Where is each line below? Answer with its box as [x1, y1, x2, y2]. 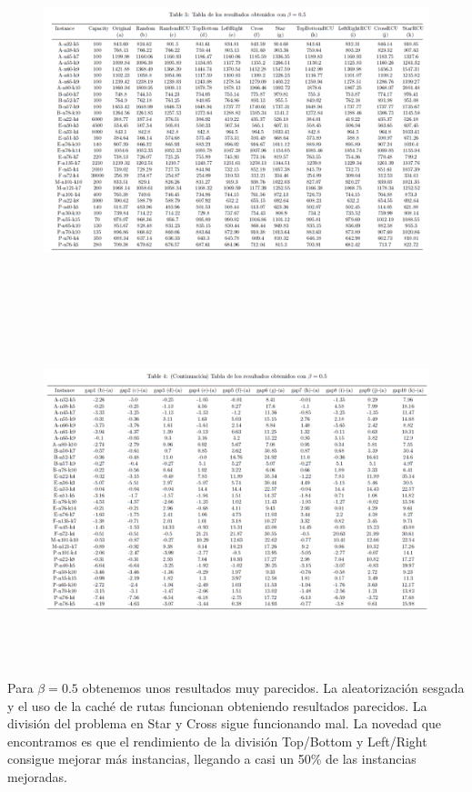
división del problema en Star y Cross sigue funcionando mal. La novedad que [7, 714, 442, 733]
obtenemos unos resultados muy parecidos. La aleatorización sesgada [82, 678, 465, 697]
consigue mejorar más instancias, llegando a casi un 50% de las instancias [7, 749, 417, 768]
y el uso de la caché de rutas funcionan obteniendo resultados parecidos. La [7, 696, 427, 715]
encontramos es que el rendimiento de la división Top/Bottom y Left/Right [7, 731, 427, 750]
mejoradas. [7, 767, 67, 787]
